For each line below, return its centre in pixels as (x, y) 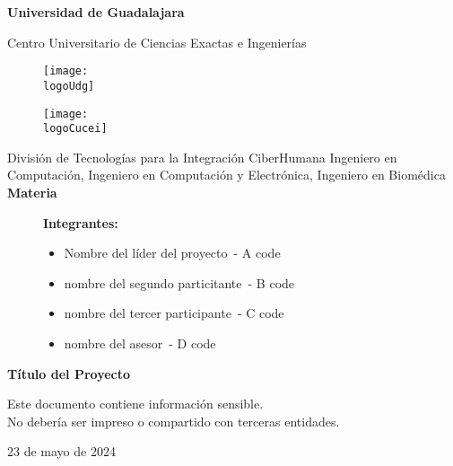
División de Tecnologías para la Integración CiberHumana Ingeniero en (202, 157)
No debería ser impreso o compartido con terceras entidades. (174, 421)
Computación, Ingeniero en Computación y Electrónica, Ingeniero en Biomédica (226, 175)
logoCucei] (75, 129)
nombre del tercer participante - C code (174, 313)
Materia (32, 192)
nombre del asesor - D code (140, 343)
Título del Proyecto (69, 373)
